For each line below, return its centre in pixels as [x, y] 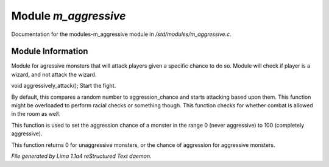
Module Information [50, 52]
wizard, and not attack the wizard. [54, 74]
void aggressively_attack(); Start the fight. [64, 86]
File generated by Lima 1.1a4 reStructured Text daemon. [81, 156]
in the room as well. [36, 114]
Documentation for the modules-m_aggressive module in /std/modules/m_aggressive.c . [121, 34]
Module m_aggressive [69, 16]
